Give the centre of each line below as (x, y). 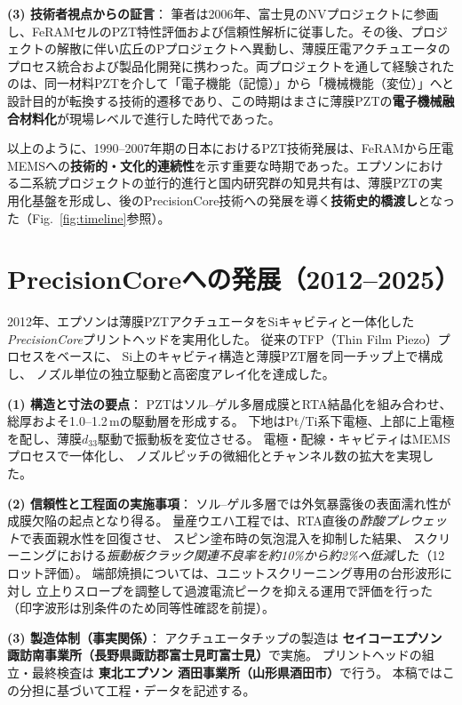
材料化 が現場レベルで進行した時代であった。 (150, 118)
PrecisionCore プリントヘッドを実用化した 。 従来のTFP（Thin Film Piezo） (223, 338)
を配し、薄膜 (44, 438)
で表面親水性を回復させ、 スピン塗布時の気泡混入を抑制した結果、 (215, 537)
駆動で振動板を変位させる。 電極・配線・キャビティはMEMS (274, 438)
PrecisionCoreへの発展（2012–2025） (234, 279)
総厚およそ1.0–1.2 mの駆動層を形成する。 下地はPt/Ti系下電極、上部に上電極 (231, 421)
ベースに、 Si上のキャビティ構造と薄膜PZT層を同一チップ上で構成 (250, 356)
